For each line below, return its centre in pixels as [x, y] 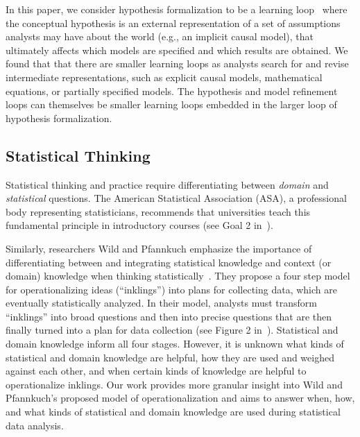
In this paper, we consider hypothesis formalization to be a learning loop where [177, 9]
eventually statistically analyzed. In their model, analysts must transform [161, 303]
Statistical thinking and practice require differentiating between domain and [167, 184]
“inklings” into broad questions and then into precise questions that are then [169, 316]
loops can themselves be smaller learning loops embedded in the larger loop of [171, 104]
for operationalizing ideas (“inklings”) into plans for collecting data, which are [171, 289]
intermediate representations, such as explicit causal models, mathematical [164, 77]
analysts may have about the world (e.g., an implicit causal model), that [160, 36]
